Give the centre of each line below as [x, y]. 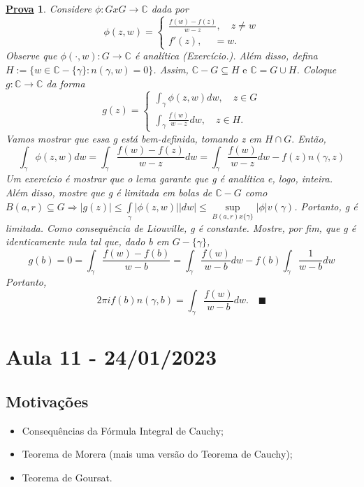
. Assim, [171, 69]
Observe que [31, 56]
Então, [312, 138]
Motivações [47, 401]
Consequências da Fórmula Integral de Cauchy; [123, 430]
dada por [170, 8]
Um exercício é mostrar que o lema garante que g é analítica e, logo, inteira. [169, 179]
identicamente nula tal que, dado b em [87, 241]
